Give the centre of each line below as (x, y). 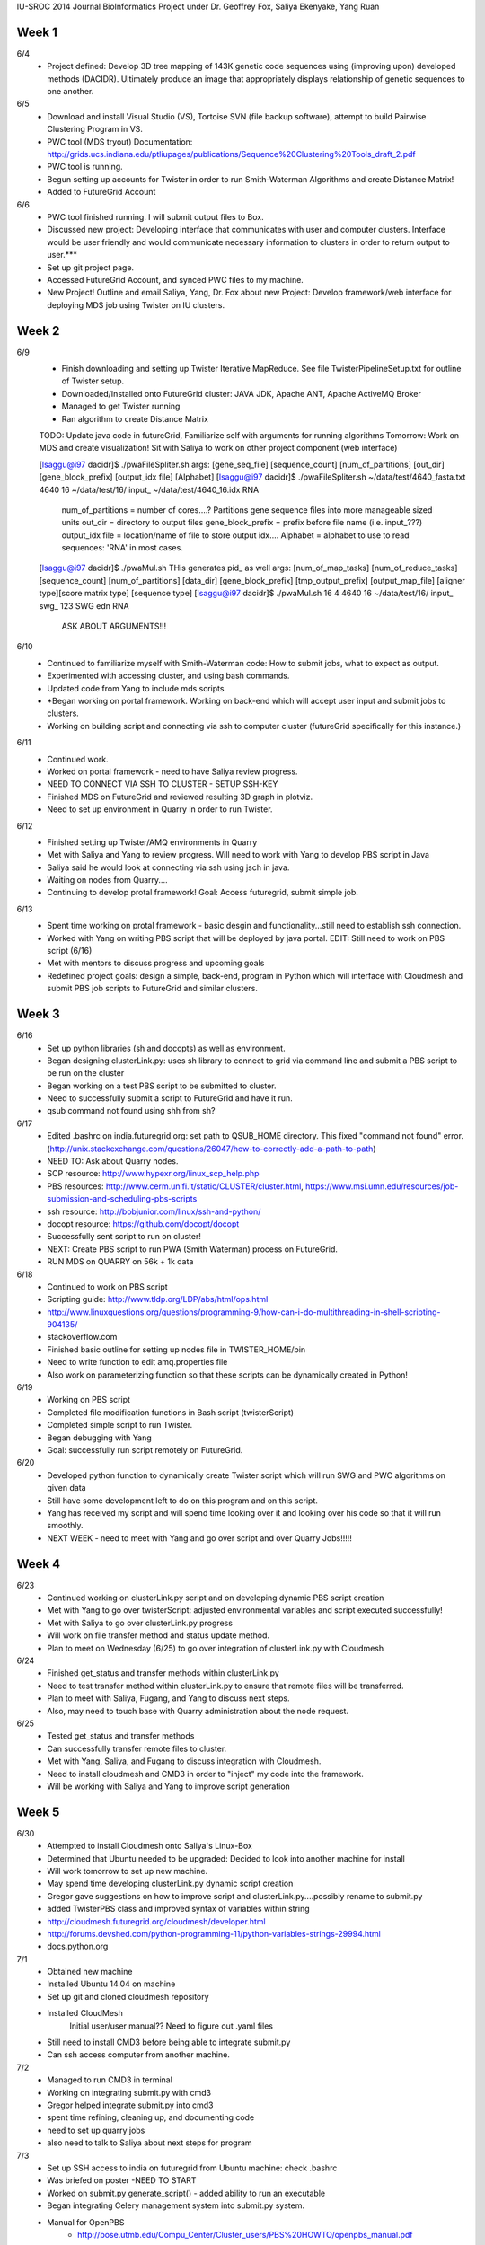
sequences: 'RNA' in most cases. (122, 548)
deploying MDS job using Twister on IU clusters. (136, 304)
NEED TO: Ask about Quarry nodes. (113, 1161)
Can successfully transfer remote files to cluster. (137, 1748)
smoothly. (66, 1526)
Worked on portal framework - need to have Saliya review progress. (172, 771)
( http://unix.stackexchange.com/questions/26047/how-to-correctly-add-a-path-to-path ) (212, 1149)
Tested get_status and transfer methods (121, 1736)
